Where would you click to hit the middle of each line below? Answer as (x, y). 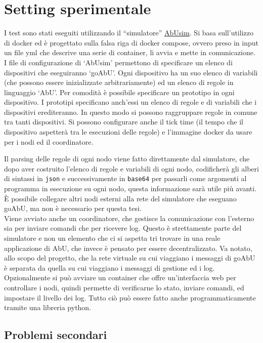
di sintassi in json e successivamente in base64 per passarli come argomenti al (125, 178)
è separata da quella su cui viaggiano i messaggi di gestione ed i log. (109, 267)
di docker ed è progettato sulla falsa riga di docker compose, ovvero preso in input (131, 42)
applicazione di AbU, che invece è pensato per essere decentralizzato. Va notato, (128, 248)
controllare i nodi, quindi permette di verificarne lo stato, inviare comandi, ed (124, 288)
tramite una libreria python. (48, 307)
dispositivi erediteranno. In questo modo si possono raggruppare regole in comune (131, 112)
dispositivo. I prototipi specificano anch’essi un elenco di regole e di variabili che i (130, 102)
